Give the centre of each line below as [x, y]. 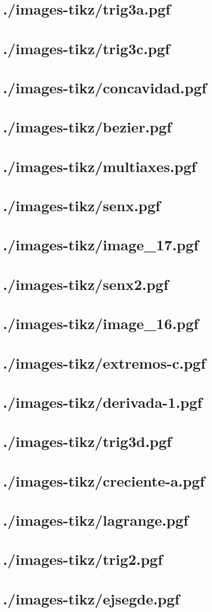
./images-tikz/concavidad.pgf [105, 87]
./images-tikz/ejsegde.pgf [91, 598]
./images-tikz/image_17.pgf [101, 245]
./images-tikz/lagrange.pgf [96, 520]
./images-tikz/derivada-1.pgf [103, 402]
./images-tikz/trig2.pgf [83, 559]
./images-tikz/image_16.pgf [101, 323]
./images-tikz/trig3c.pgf [86, 48]
